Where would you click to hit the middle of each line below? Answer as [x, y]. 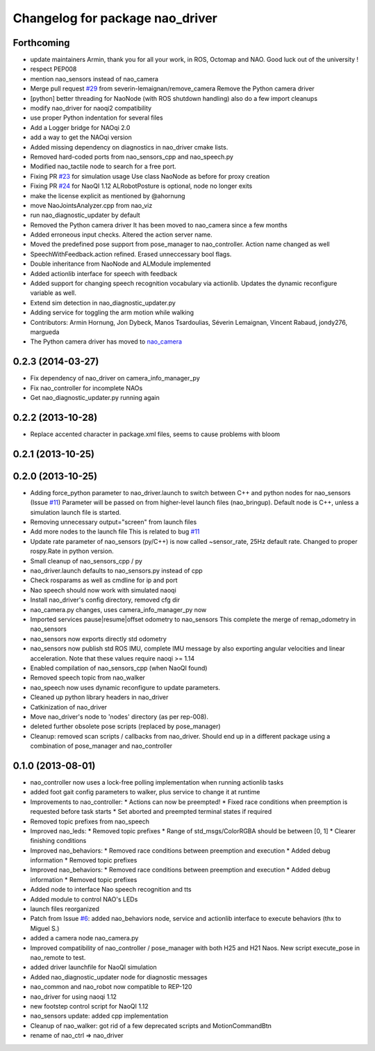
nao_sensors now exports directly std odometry [98, 639]
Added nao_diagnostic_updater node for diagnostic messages [119, 977]
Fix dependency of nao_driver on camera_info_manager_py [115, 378]
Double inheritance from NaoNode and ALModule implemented [120, 264]
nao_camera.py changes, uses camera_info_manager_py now [118, 609]
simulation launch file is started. [76, 512]
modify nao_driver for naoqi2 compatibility [91, 109]
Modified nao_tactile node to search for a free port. [103, 166]
